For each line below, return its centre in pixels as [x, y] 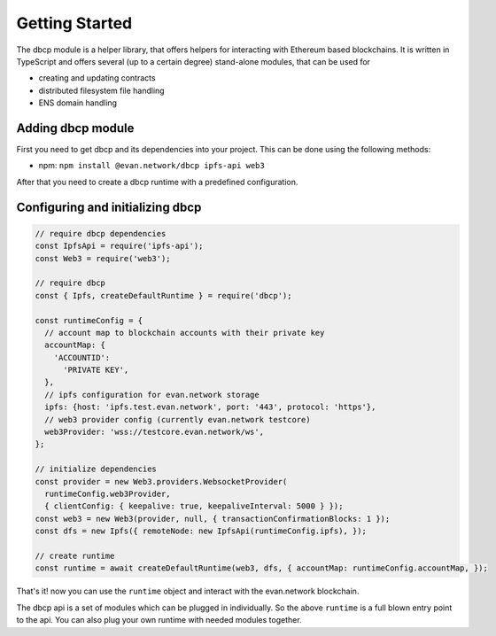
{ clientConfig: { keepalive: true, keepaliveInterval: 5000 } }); [194, 506]
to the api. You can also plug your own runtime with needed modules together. [159, 620]
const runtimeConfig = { [89, 320]
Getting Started [74, 23]
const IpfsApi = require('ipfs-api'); [119, 246]
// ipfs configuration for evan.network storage [152, 395]
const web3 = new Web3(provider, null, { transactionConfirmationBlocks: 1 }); [213, 519]
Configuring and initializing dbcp [109, 207]
